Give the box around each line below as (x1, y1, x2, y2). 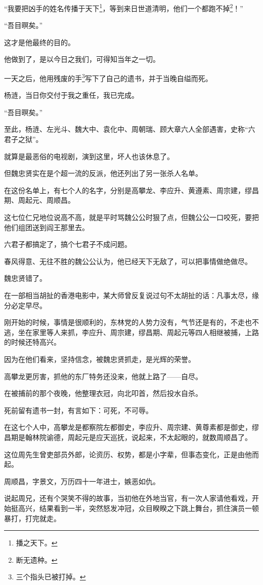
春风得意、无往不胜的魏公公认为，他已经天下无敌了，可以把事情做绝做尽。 (4, 255, 252, 266)
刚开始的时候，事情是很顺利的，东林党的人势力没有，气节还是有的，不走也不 (4, 317, 259, 327)
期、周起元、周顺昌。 (4, 195, 75, 205)
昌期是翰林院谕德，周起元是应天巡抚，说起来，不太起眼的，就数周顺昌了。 (4, 431, 252, 442)
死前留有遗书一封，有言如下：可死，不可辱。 (4, 405, 153, 415)
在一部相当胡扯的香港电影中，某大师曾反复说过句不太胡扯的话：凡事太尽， (4, 290, 252, 300)
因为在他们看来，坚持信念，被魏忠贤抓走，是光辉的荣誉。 (4, 353, 195, 364)
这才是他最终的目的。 (4, 36, 75, 47)
